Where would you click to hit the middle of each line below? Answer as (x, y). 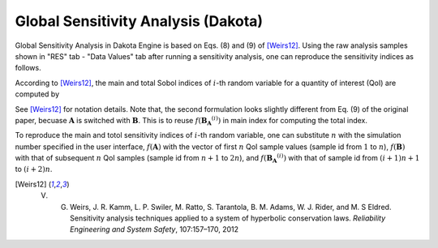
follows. (28, 68)
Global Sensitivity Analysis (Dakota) (139, 21)
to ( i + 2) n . (34, 169)
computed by (37, 94)
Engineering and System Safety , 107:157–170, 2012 (155, 229)
